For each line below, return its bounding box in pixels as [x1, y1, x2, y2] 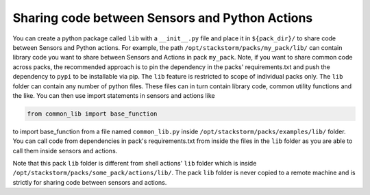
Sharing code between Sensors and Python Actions [12, 10, 313, 25]
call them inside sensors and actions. [12, 146, 118, 155]
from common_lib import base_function [27, 109, 158, 118]
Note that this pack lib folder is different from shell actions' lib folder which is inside [12, 159, 257, 168]
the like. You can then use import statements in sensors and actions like [12, 91, 215, 99]
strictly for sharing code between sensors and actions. [12, 178, 167, 186]
